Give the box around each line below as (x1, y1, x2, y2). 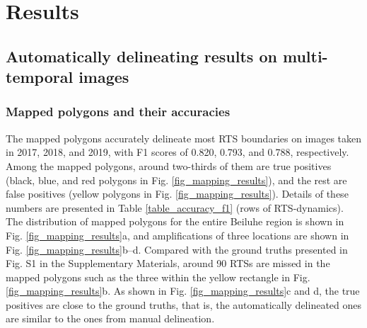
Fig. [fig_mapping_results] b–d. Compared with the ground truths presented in (6, 242, 348, 256)
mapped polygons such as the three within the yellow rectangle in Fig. (6, 269, 310, 284)
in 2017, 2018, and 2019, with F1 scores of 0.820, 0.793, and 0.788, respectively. (6, 145, 349, 159)
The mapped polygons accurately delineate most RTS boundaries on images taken (6, 130, 362, 145)
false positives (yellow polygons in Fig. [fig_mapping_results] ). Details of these (6, 186, 349, 201)
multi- (282, 45, 328, 67)
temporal (6, 66, 74, 88)
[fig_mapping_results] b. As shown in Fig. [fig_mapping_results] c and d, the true (6, 283, 360, 298)
